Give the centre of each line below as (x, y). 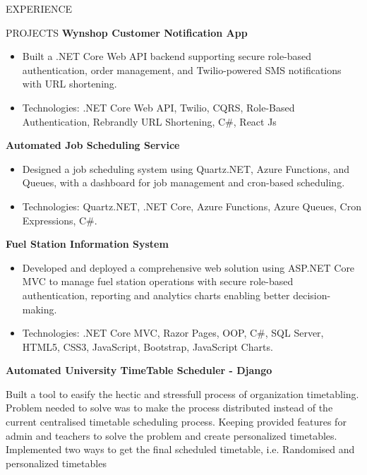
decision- (312, 295)
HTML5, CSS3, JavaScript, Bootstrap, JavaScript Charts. (148, 346)
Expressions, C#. (60, 220)
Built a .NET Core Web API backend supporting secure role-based (167, 56)
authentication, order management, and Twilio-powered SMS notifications (182, 70)
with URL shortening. (70, 84)
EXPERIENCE (39, 8)
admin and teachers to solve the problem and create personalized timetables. (172, 435)
